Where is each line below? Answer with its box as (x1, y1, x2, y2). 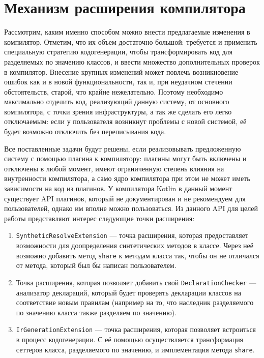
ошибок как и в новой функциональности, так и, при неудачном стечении (4, 76, 232, 87)
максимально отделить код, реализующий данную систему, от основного (4, 96, 229, 107)
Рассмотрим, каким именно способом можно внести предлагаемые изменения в (4, 26, 250, 37)
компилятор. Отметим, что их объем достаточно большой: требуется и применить (4, 36, 257, 47)
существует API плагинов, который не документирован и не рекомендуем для (4, 193, 246, 203)
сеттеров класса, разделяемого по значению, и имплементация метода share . (16, 344, 255, 354)
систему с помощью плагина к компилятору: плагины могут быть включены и (4, 153, 247, 164)
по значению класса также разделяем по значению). (16, 307, 177, 317)
